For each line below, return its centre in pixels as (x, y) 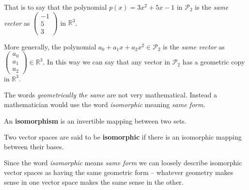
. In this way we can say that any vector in (107, 62)
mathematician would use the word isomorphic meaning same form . (105, 104)
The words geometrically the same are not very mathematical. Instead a (110, 95)
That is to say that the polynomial (55, 7)
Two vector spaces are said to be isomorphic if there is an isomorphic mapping (123, 137)
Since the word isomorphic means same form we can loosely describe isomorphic (123, 163)
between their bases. (34, 146)
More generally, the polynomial (50, 46)
